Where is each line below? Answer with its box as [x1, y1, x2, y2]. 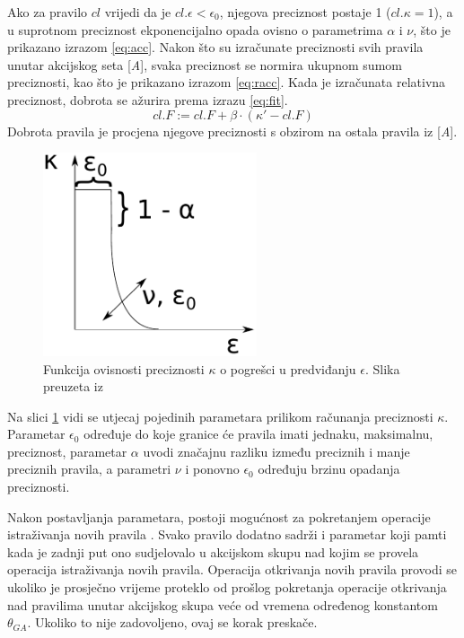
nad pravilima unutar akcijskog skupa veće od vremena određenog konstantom [7, 595, 438, 614]
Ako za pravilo [7, 3, 88, 21]
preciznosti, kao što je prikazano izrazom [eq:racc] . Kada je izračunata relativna [7, 73, 446, 92]
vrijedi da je [104, 3, 171, 21]
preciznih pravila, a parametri [7, 459, 171, 478]
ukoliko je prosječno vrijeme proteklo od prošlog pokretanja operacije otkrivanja [7, 578, 447, 597]
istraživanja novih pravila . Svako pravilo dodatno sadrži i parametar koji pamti [7, 525, 447, 544]
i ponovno [185, 459, 240, 478]
